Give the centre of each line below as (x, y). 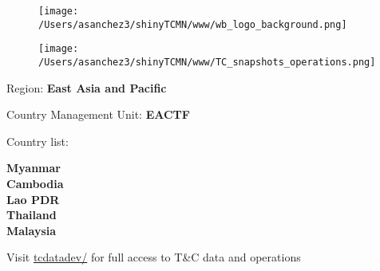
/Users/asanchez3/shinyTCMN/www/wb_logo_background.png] (193, 24)
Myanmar (34, 168)
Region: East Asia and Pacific (87, 87)
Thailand (32, 215)
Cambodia (35, 183)
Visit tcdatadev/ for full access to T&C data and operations (154, 257)
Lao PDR (33, 199)
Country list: (38, 141)
